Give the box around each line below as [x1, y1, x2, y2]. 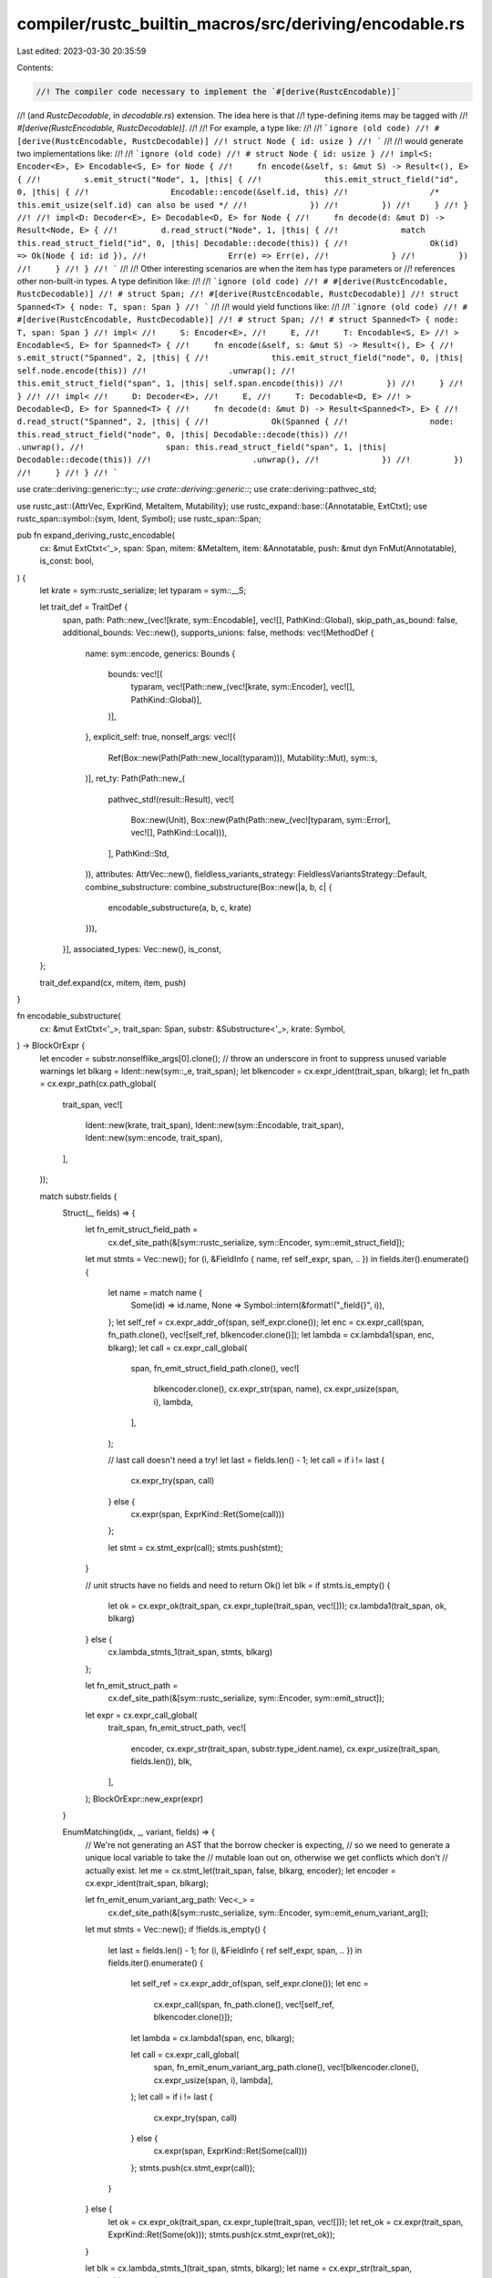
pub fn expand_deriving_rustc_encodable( [16, 529, 175, 541]
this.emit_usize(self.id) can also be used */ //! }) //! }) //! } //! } [16, 200, 469, 210]
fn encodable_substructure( [16, 1011, 122, 1021]
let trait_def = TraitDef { [39, 601, 128, 612]
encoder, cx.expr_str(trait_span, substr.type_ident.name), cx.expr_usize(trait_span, [130, 1743, 441, 1754]
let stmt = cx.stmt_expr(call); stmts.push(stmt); [108, 1542, 283, 1553]
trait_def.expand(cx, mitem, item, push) [39, 977, 187, 988]
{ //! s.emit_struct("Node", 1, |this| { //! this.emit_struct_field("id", [16, 174, 459, 184]
